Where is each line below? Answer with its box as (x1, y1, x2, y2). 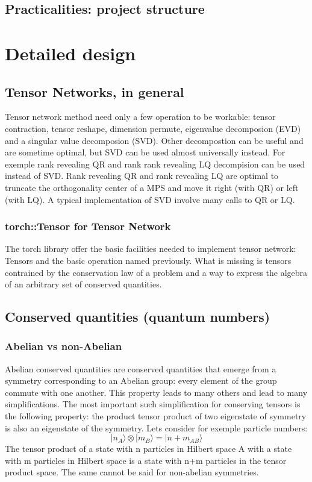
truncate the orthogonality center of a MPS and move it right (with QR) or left (5, 181, 299, 193)
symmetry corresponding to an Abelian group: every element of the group (5, 374, 277, 387)
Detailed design (5, 40, 136, 65)
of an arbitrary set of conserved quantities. (5, 278, 162, 290)
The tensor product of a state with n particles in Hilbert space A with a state (5, 442, 292, 455)
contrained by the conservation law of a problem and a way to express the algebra (5, 266, 308, 278)
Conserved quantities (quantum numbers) (5, 307, 270, 326)
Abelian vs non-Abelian (5, 339, 122, 354)
